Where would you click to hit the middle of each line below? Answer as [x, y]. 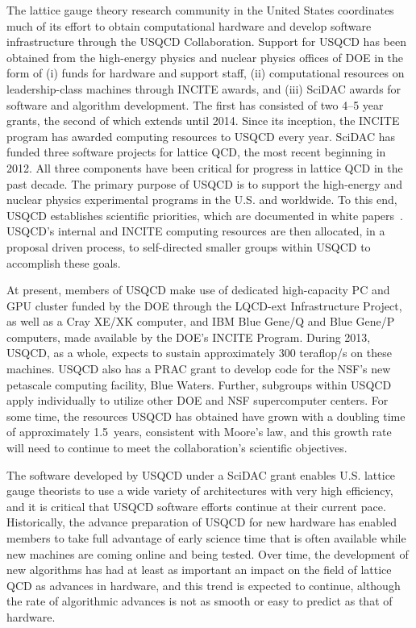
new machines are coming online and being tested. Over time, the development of [208, 553]
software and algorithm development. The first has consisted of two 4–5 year [195, 104]
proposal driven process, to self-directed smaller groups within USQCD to [189, 246]
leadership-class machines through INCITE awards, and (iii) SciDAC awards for [204, 88]
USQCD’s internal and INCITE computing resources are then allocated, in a [196, 231]
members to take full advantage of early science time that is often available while [206, 538]
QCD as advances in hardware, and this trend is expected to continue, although [204, 585]
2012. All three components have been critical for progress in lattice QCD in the [205, 167]
